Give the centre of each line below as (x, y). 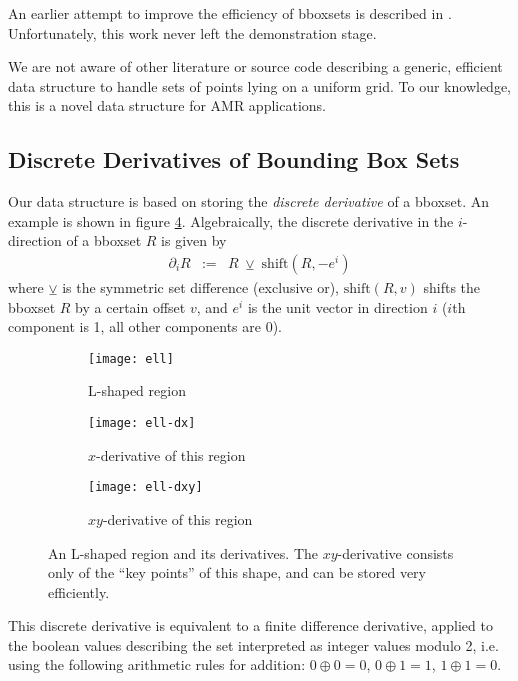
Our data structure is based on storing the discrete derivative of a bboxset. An (248, 201)
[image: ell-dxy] (145, 487)
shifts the (452, 286)
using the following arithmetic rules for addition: (157, 664)
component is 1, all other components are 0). (145, 326)
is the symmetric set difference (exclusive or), (201, 286)
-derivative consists (395, 552)
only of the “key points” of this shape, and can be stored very (237, 572)
